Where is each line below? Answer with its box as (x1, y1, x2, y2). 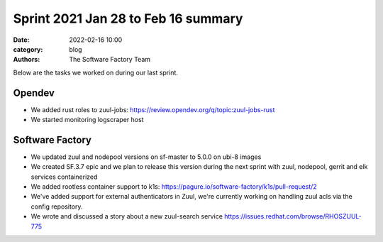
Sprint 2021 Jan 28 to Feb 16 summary (13, 11, 243, 26)
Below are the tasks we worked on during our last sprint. (13, 68, 179, 77)
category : (13, 45, 43, 53)
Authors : (13, 55, 40, 64)
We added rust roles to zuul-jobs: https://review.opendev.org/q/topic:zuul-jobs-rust (30, 105, 275, 114)
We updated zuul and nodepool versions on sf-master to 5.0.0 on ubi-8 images (30, 153, 262, 161)
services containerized (30, 172, 98, 181)
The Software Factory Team (69, 55, 151, 64)
